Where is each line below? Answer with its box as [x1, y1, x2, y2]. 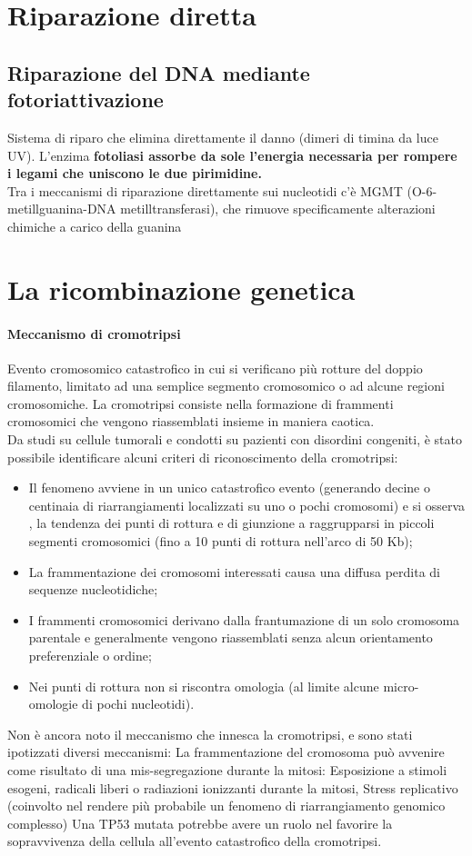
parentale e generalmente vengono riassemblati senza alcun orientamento [28, 628, 433, 647]
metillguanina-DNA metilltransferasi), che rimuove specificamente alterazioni [7, 199, 436, 218]
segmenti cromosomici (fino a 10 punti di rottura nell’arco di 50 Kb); [28, 532, 413, 551]
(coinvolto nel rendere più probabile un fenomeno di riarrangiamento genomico [7, 796, 446, 815]
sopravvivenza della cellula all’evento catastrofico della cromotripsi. [7, 831, 382, 851]
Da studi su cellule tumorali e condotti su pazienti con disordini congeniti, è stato [7, 430, 462, 449]
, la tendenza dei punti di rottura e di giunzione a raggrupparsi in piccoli [28, 513, 435, 533]
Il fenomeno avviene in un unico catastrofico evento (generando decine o [28, 478, 430, 497]
